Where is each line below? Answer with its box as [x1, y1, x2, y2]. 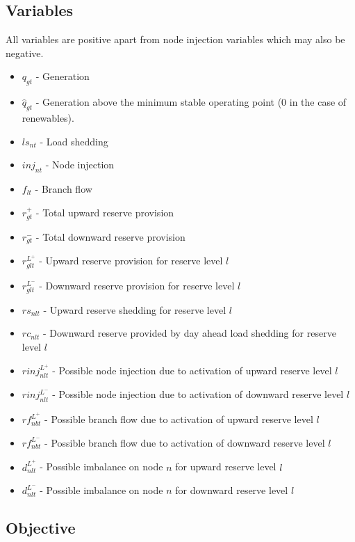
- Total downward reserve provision [35, 229, 185, 244]
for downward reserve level [175, 483, 288, 497]
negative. [6, 45, 44, 60]
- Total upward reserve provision [35, 205, 174, 219]
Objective [6, 517, 76, 539]
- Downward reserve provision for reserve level [39, 278, 235, 292]
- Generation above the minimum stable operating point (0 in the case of [35, 95, 347, 109]
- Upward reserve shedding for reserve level [43, 302, 226, 317]
